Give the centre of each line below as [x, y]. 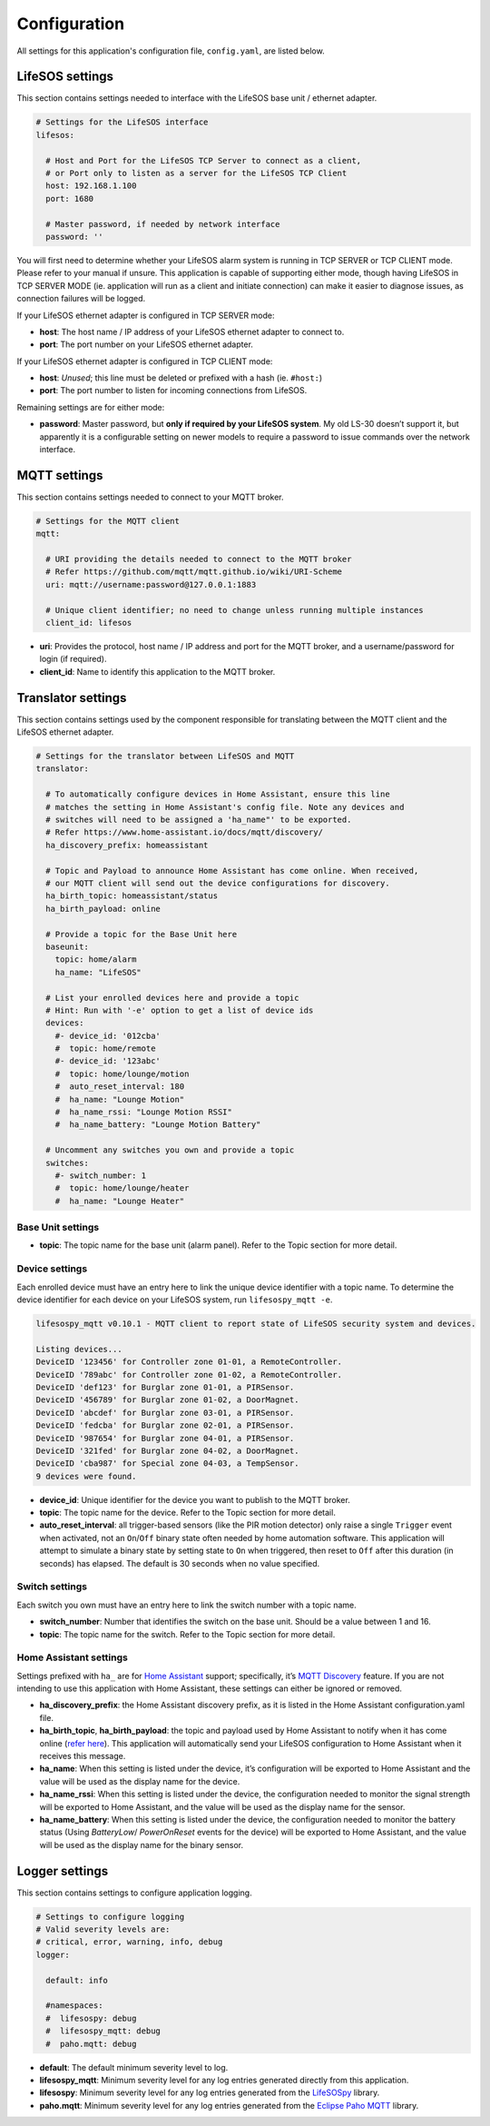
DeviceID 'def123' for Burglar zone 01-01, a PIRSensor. [165, 1387]
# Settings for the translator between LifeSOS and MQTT [165, 756]
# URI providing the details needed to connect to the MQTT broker [199, 559]
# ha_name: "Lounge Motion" [120, 1099]
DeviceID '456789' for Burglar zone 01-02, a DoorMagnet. [167, 1400]
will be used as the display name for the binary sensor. [142, 1844]
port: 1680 [70, 198]
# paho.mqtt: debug [91, 2044]
